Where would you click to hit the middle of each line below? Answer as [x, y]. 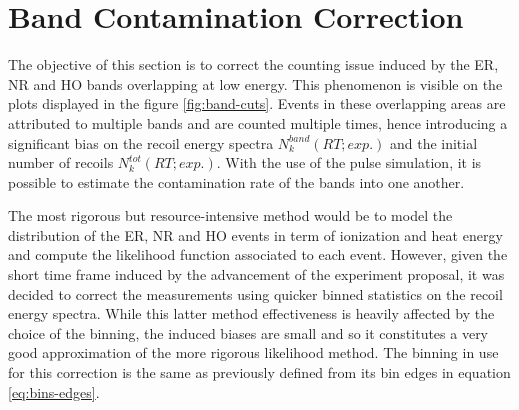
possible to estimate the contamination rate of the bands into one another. [236, 181]
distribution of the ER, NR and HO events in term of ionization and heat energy [255, 234]
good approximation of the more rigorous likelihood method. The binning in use [253, 352]
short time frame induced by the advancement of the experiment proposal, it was [256, 274]
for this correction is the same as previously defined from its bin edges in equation [259, 372]
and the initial [433, 142]
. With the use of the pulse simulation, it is [349, 162]
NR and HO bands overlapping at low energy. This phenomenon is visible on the [255, 83]
